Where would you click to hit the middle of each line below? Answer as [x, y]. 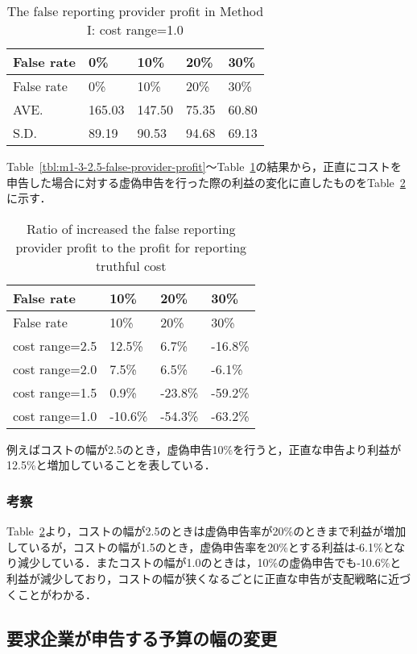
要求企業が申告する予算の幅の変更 [142, 637]
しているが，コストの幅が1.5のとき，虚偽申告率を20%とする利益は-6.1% [195, 546]
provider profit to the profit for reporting [131, 247]
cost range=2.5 [55, 345]
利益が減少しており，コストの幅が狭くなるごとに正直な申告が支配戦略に [198, 578]
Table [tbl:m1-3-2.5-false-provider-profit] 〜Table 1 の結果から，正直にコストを [204, 166]
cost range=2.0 [55, 369]
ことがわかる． [57, 594]
